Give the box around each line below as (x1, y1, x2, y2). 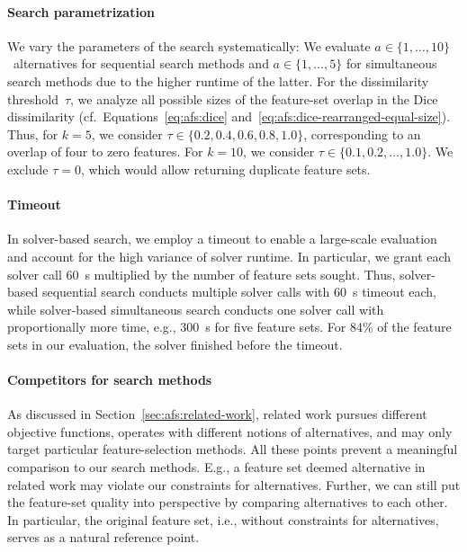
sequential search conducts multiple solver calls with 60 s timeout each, (41, 282, 436, 301)
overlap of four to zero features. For (7, 142, 203, 161)
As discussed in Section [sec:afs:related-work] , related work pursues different (7, 405, 427, 423)
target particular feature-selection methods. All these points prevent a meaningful (7, 440, 458, 459)
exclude (7, 159, 49, 178)
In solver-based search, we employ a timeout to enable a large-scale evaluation (7, 229, 437, 248)
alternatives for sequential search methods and (13, 54, 269, 73)
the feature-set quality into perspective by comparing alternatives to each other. (7, 493, 448, 512)
